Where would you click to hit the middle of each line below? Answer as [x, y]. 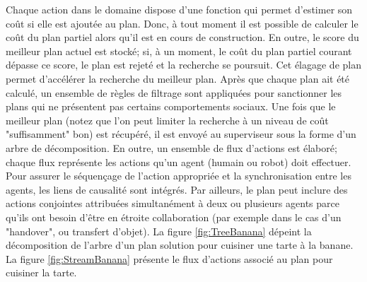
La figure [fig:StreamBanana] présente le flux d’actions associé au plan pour [169, 258]
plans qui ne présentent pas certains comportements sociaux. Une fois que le [171, 106]
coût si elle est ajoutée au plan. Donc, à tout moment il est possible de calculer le [182, 23]
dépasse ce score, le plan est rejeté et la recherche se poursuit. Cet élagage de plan [183, 65]
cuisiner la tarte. [41, 272]
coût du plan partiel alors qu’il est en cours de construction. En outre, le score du [182, 37]
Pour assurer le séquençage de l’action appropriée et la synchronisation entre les [179, 176]
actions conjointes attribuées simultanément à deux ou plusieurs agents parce [173, 203]
